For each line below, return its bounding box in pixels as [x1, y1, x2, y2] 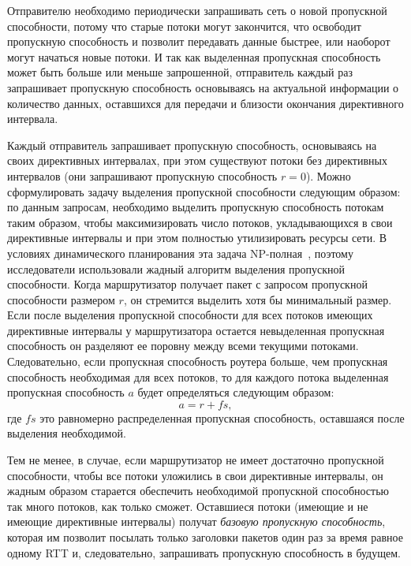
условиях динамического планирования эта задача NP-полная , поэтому [7, 244, 353, 261]
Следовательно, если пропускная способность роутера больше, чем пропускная [7, 353, 388, 370]
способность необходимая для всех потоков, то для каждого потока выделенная [7, 368, 389, 385]
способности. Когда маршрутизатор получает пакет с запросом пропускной [7, 276, 368, 292]
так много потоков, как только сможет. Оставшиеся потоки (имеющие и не [7, 497, 368, 514]
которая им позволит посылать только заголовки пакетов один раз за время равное [7, 529, 403, 545]
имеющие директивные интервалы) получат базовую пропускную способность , [7, 513, 386, 530]
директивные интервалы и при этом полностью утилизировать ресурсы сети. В [7, 229, 387, 246]
